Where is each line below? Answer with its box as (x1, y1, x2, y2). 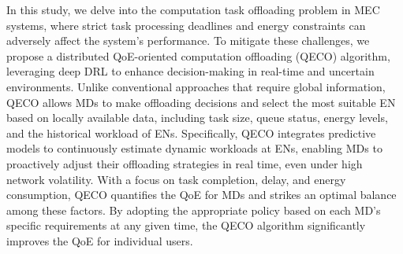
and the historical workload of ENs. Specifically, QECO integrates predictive (6, 124, 376, 141)
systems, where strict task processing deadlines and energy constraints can (6, 17, 366, 33)
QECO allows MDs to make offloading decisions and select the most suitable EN (6, 94, 396, 110)
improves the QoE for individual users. (6, 232, 193, 248)
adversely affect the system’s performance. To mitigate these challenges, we (6, 32, 370, 49)
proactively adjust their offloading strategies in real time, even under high (6, 155, 363, 171)
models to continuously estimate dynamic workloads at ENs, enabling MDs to (6, 140, 382, 156)
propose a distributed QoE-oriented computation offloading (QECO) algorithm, (6, 47, 390, 64)
